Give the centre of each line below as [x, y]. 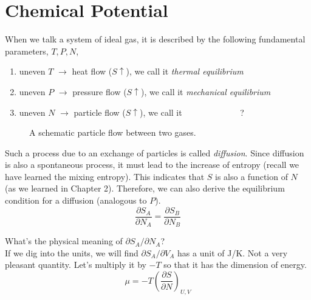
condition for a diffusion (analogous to [76, 200]
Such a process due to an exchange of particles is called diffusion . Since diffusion [155, 152]
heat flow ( [92, 71]
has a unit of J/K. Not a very [233, 252]
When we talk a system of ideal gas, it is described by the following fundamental [155, 39]
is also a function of [251, 176]
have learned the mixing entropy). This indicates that [105, 176]
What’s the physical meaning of [64, 241]
